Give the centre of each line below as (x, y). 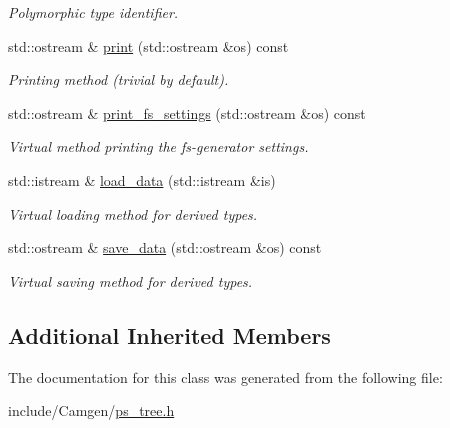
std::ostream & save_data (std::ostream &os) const (165, 247)
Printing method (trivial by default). (118, 79)
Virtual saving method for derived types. (130, 280)
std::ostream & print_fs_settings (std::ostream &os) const (187, 112)
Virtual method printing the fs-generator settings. (158, 146)
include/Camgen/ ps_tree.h (91, 410)
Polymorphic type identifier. (93, 12)
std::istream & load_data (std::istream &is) (142, 179)
